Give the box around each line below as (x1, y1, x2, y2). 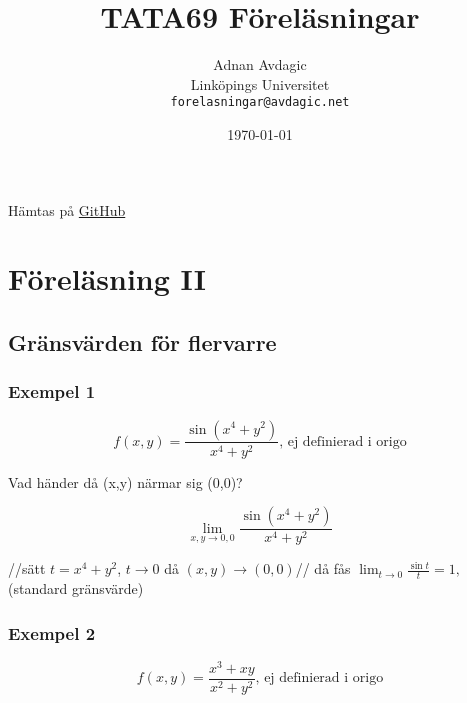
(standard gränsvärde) (8, 578, 144, 599)
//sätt (8, 558, 46, 579)
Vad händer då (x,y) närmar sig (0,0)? (8, 471, 243, 492)
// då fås (295, 558, 351, 579)
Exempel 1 (8, 379, 96, 404)
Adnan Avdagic (213, 54, 307, 75)
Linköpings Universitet (190, 73, 330, 94)
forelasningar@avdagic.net (170, 95, 350, 110)
